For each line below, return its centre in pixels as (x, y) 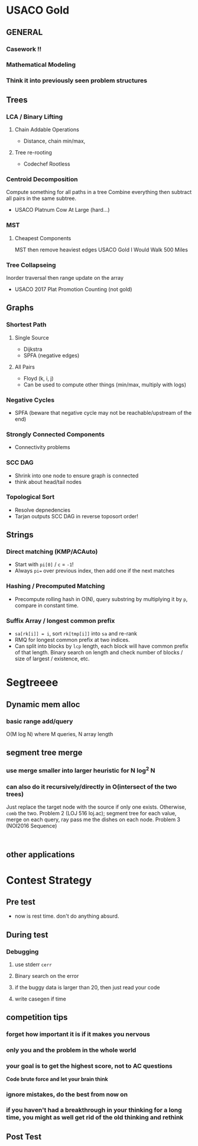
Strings (20, 535)
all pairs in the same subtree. (41, 198)
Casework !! (24, 49)
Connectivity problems (42, 447)
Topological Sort (30, 497)
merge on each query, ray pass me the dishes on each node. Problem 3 (93, 819)
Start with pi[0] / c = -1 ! (44, 564)
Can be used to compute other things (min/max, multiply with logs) (105, 385)
